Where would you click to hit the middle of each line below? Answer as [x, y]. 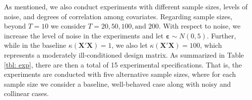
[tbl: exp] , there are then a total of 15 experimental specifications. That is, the [123, 64]
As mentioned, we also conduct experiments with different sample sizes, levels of [126, 6]
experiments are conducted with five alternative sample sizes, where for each [120, 74]
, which [211, 45]
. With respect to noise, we [200, 26]
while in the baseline [35, 45]
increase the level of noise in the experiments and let [84, 35]
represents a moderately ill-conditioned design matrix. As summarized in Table [124, 54]
